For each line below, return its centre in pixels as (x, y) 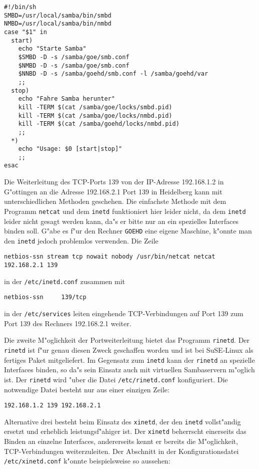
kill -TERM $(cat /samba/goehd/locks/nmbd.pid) (99, 124)
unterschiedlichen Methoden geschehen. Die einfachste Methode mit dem (115, 201)
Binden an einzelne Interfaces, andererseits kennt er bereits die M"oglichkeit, (121, 441)
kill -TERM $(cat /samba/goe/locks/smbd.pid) (95, 107)
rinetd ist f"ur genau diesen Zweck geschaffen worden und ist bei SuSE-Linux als (129, 350)
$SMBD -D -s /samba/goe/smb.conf (74, 57)
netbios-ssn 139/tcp (45, 297)
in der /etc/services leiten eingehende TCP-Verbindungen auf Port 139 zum (124, 313)
